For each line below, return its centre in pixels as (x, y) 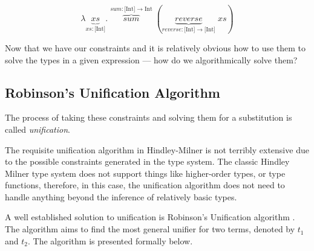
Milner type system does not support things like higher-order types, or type (145, 173)
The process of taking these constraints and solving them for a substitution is (149, 117)
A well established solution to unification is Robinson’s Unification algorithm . (150, 217)
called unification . (38, 129)
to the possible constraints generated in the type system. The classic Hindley (147, 161)
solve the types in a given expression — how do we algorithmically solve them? (151, 59)
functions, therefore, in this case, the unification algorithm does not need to (145, 185)
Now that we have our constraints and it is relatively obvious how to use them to (155, 47)
